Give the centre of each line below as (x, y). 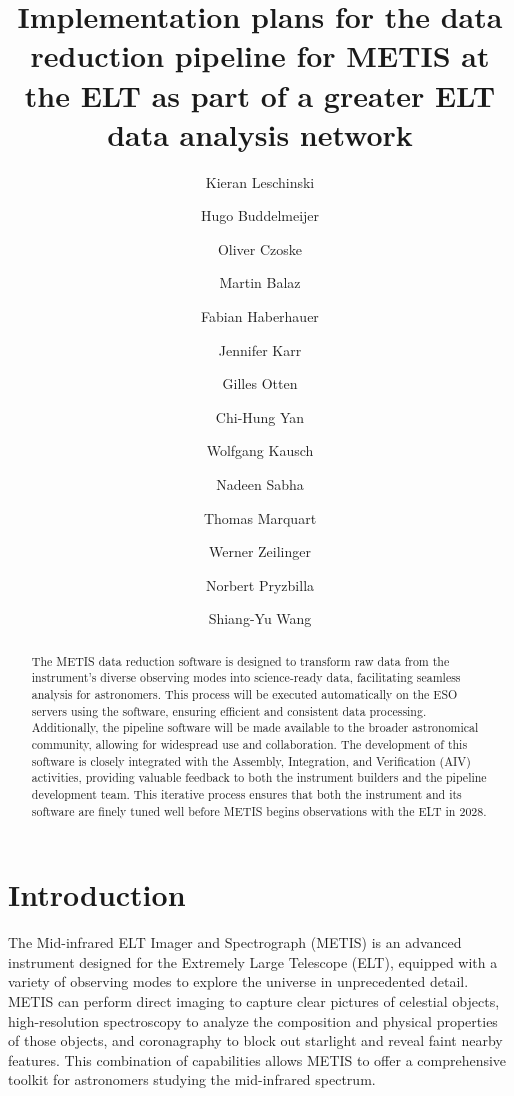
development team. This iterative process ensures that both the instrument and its (246, 794)
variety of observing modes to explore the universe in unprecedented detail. (238, 981)
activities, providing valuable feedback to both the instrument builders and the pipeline (259, 777)
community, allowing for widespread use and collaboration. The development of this (249, 744)
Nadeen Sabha (260, 484)
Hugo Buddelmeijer (260, 215)
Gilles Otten (260, 383)
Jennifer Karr (260, 349)
